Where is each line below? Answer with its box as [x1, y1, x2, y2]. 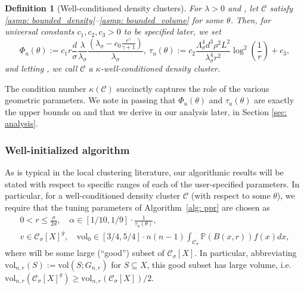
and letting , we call [5, 61, 77, 74]
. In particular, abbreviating [194, 246, 297, 259]
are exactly [254, 94, 294, 106]
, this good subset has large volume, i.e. [147, 258, 291, 270]
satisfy [269, 2, 293, 14]
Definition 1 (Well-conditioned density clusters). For [5, 2, 202, 14]
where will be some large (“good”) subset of [5, 246, 165, 259]
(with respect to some [191, 189, 271, 202]
